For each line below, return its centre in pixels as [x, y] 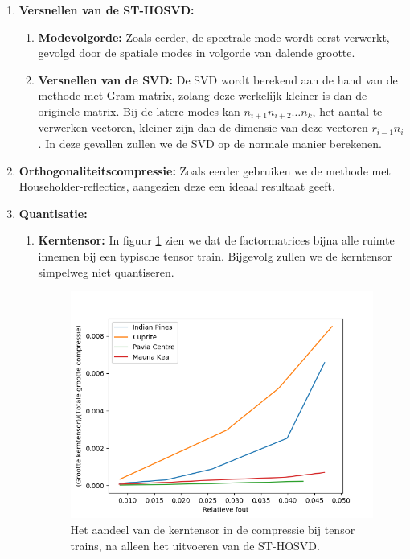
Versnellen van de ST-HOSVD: [107, 10]
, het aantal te [347, 111]
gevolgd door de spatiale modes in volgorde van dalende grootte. [197, 53]
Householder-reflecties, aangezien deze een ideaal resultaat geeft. [177, 186]
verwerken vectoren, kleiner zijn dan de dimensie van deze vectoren [203, 127]
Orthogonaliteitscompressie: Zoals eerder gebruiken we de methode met [205, 170]
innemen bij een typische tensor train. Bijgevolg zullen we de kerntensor [215, 255]
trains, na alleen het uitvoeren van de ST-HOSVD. [195, 545]
